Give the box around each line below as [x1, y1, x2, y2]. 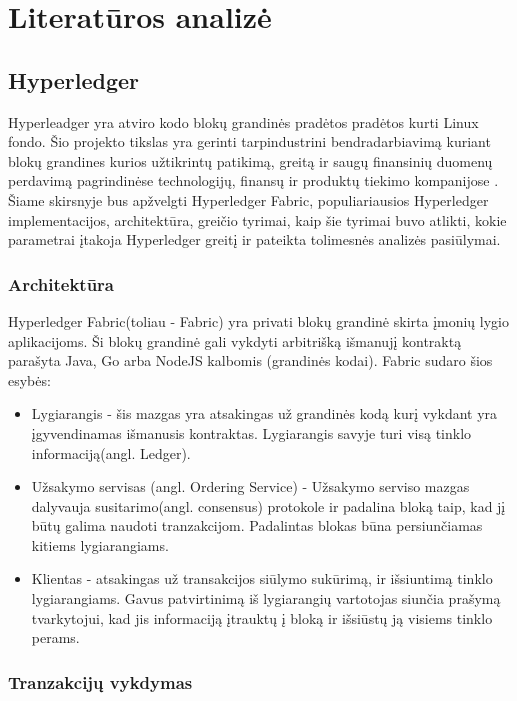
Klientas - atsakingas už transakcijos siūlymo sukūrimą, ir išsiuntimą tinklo [31, 568, 493, 589]
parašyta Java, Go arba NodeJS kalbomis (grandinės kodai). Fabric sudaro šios [8, 350, 493, 371]
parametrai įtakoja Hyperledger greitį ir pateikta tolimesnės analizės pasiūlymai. [8, 229, 501, 250]
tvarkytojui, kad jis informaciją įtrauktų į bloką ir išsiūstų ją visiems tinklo [31, 607, 493, 628]
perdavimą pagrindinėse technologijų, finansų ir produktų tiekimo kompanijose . [8, 170, 499, 191]
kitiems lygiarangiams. [31, 534, 169, 555]
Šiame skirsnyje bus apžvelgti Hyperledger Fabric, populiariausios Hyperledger [8, 189, 489, 210]
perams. [31, 627, 80, 648]
